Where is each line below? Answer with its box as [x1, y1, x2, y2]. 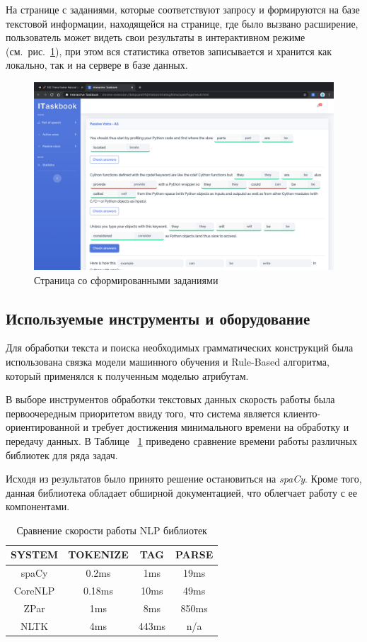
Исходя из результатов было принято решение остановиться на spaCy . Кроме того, [6, 471, 362, 486]
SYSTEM [11, 547, 59, 562]
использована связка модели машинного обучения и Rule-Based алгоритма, [6, 354, 330, 368]
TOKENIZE [68, 547, 129, 562]
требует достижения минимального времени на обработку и [91, 419, 349, 434]
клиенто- [283, 405, 321, 420]
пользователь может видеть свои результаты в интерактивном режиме [6, 30, 305, 45]
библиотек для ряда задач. [6, 447, 118, 462]
